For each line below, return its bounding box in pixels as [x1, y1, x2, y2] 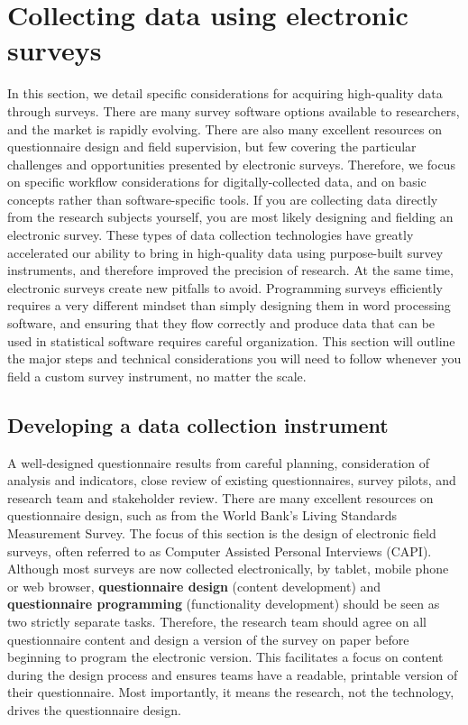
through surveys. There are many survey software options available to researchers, [7, 101, 460, 120]
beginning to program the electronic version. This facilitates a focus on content [7, 647, 444, 666]
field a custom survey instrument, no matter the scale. [7, 366, 307, 385]
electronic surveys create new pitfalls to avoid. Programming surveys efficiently [7, 278, 443, 297]
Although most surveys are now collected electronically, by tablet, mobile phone [7, 559, 449, 578]
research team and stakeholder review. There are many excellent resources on [7, 488, 434, 507]
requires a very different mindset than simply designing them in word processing [7, 296, 451, 315]
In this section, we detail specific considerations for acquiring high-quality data [7, 84, 443, 103]
